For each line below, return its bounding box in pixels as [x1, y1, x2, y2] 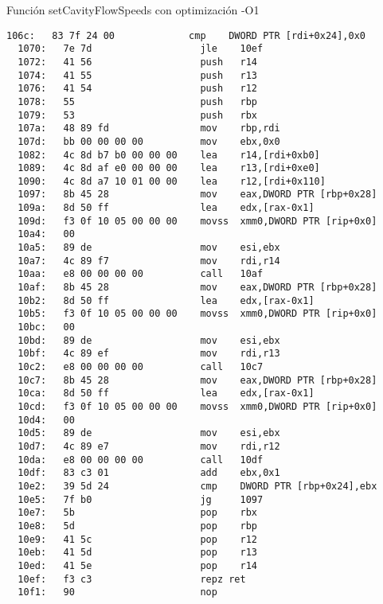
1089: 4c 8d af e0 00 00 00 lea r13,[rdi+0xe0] [18, 162, 320, 174]
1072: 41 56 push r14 [18, 56, 257, 68]
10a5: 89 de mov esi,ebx [18, 242, 280, 254]
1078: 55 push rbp [18, 95, 257, 107]
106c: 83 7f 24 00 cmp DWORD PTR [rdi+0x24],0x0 [6, 29, 366, 41]
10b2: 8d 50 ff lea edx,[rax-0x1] [18, 294, 315, 306]
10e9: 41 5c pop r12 [18, 533, 257, 545]
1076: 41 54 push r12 [18, 83, 257, 95]
